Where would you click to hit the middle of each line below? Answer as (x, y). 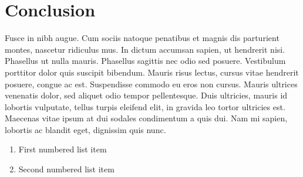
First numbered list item (63, 149)
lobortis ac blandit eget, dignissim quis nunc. (85, 129)
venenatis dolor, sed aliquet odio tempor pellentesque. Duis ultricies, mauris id (146, 95)
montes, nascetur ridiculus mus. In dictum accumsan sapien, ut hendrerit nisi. (145, 49)
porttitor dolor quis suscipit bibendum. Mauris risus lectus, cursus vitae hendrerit (152, 72)
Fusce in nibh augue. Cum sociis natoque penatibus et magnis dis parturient (142, 38)
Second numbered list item (66, 169)
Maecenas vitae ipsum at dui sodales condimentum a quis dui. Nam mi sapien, (146, 118)
